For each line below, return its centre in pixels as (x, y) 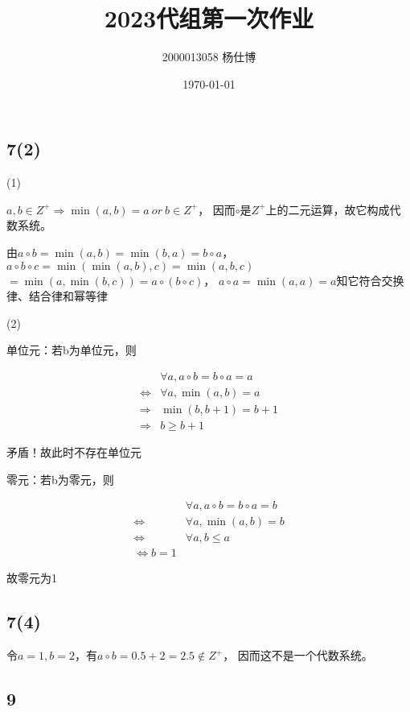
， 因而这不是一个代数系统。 (298, 655)
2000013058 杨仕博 (209, 57)
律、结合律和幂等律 (57, 296)
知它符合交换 (370, 280)
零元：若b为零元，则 (60, 479)
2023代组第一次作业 (209, 18)
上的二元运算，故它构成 (328, 209)
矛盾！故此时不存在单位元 (74, 452)
